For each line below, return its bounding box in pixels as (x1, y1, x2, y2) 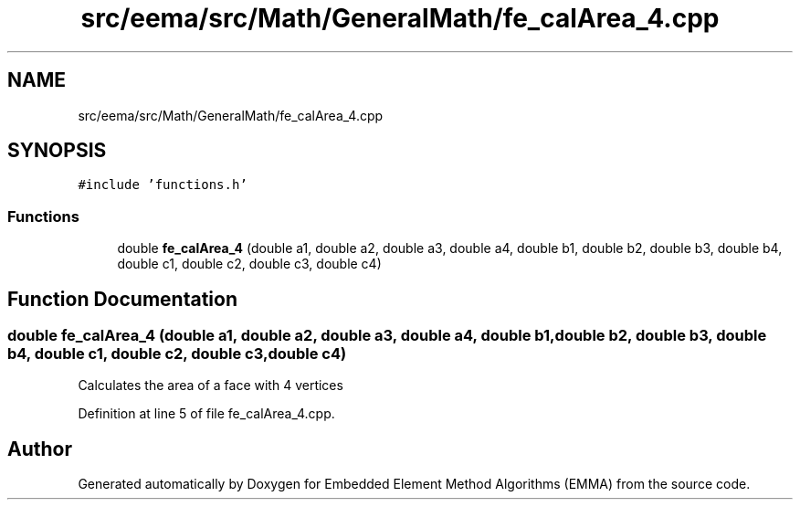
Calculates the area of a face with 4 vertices (78, 377, 343, 394)
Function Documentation (7, 287, 237, 311)
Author (7, 437, 72, 460)
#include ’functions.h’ (78, 177, 247, 193)
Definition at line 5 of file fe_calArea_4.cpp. (78, 406, 335, 422)
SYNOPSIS (7, 139, 107, 163)
